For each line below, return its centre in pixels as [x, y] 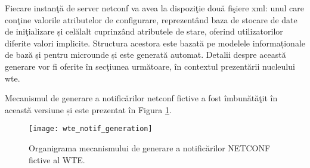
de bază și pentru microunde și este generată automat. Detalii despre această [145, 55]
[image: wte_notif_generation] [91, 129]
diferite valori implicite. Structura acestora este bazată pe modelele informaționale [155, 43]
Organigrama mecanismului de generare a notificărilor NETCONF [150, 148]
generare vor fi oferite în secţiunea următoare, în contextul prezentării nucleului [150, 66]
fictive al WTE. [57, 159]
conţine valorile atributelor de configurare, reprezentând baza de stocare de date [151, 19]
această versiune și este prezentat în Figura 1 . [88, 109]
